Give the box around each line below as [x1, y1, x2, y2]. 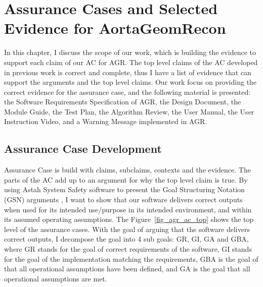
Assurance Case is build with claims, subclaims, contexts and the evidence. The [4, 164, 251, 175]
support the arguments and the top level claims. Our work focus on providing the [4, 77, 257, 87]
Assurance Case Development [4, 141, 162, 156]
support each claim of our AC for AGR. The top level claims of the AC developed [4, 56, 258, 67]
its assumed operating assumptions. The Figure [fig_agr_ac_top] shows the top [4, 214, 254, 224]
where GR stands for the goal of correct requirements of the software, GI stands [4, 244, 252, 254]
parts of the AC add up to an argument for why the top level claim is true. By [4, 174, 248, 185]
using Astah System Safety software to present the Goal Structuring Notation [4, 184, 245, 195]
